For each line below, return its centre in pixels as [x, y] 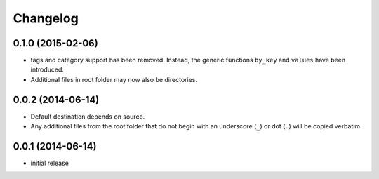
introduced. [47, 69]
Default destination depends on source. [88, 117]
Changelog [46, 18]
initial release [50, 163]
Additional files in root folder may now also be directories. [114, 79]
